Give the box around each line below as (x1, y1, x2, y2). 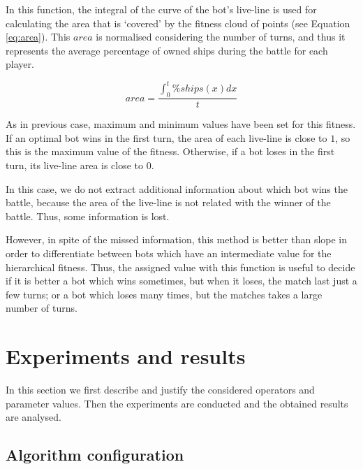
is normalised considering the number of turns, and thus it (96, 29, 346, 44)
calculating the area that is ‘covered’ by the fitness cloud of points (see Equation (6, 15, 350, 30)
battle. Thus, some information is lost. (6, 208, 170, 223)
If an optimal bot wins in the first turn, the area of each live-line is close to (6, 130, 327, 145)
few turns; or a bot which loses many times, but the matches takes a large (6, 287, 323, 301)
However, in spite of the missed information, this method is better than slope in (6, 232, 348, 247)
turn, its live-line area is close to (6, 158, 144, 173)
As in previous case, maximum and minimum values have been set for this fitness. (6, 117, 356, 131)
